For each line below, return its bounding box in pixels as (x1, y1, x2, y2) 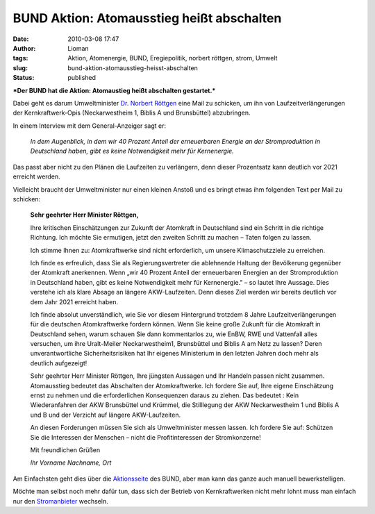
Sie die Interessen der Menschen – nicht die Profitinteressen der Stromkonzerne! (30, 433, 262, 441)
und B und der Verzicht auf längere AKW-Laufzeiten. (30, 411, 181, 419)
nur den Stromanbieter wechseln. (12, 497, 108, 505)
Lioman (67, 44, 90, 52)
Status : (12, 74, 35, 82)
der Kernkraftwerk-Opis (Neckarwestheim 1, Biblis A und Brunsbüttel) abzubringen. (12, 108, 251, 117)
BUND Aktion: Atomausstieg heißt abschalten (12, 10, 282, 26)
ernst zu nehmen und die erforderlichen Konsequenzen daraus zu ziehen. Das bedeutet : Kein (30, 391, 299, 399)
